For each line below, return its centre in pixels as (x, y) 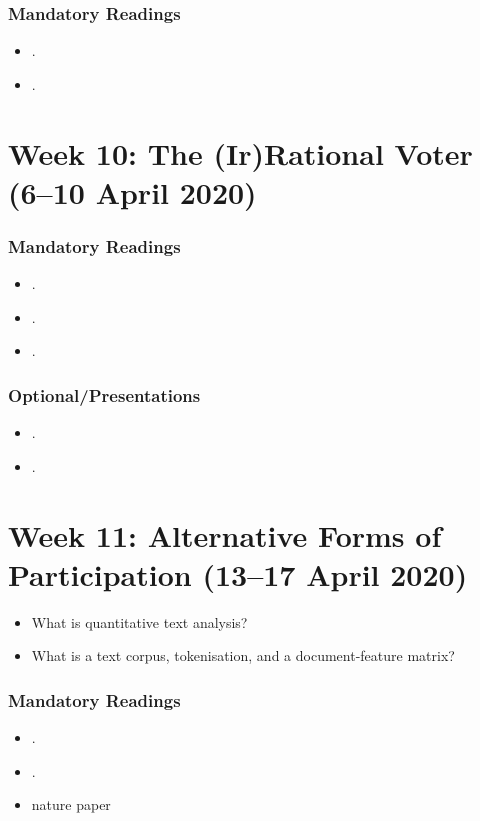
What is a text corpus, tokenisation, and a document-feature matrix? (243, 655)
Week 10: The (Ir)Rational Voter (240, 152)
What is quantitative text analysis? (139, 621)
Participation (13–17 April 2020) (238, 573)
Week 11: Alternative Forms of (225, 534)
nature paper (71, 804)
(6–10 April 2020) (132, 191)
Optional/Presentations (104, 394)
